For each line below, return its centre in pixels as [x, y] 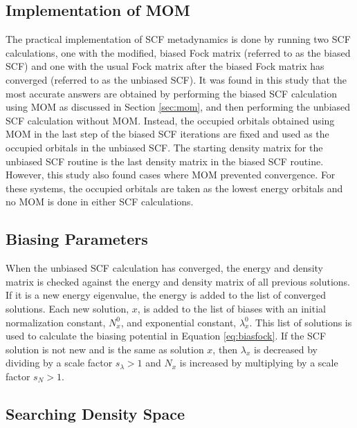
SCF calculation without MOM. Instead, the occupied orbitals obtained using [170, 120]
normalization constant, [56, 322]
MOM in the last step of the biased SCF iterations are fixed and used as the [167, 134]
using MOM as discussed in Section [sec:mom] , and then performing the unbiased [178, 107]
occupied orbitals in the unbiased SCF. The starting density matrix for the [164, 147]
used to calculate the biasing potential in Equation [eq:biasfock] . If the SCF [166, 336]
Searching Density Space [95, 413]
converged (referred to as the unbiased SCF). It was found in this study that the [176, 79]
